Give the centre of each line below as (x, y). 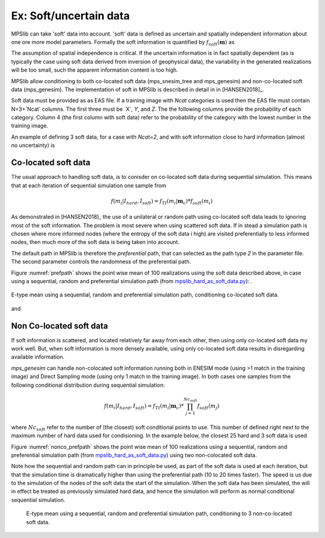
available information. (38, 357)
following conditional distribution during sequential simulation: (88, 385)
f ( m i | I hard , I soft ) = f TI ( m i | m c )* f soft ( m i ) (162, 202)
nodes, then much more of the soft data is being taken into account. (95, 242)
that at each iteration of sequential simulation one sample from (89, 185)
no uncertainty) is (33, 145)
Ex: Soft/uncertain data (70, 16)
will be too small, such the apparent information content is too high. (95, 70)
